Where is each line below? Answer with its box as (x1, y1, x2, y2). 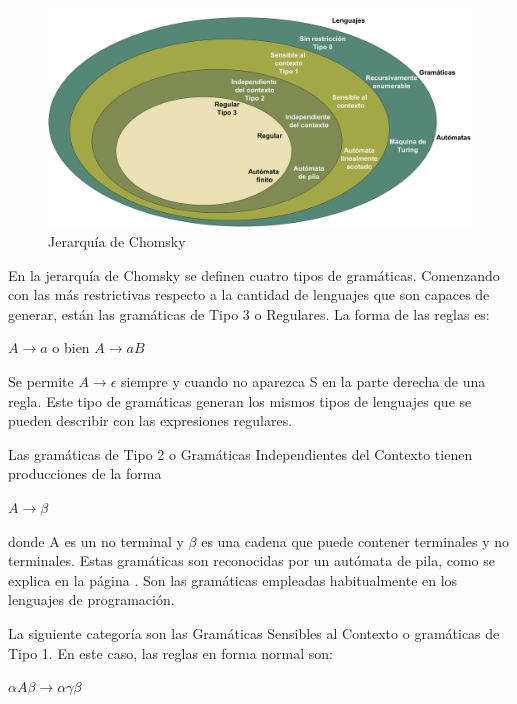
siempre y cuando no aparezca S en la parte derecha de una (121, 371, 486, 392)
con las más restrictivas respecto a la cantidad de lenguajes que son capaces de (8, 284, 490, 305)
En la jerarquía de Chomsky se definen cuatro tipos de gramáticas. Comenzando (8, 264, 500, 285)
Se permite (8, 371, 74, 392)
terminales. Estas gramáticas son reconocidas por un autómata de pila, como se (8, 550, 495, 571)
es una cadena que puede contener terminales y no (201, 530, 509, 551)
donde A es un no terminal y (8, 530, 184, 551)
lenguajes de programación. (8, 589, 175, 610)
